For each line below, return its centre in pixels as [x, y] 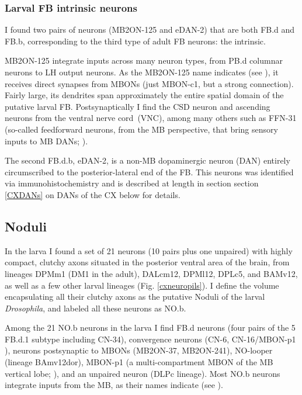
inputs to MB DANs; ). [46, 141]
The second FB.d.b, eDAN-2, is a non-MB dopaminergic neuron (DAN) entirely [147, 160]
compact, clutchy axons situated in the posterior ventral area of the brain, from [147, 262]
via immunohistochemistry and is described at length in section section [132, 183]
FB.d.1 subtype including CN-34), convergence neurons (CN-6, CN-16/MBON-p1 [150, 339]
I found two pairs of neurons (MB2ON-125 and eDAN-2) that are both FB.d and [150, 30]
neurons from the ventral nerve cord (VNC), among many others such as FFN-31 [151, 118]
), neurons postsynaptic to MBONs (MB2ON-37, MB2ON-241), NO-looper [139, 350]
